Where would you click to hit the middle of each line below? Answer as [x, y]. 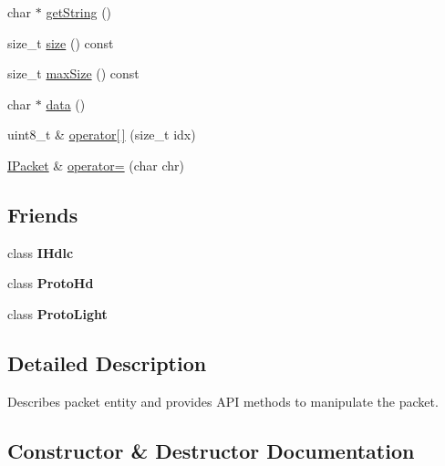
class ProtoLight [57, 313]
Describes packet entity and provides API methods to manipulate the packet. [223, 401]
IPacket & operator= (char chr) [96, 165]
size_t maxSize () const [73, 73]
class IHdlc [41, 252]
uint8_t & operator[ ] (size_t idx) [102, 135]
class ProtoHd [51, 283]
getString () [79, 12]
